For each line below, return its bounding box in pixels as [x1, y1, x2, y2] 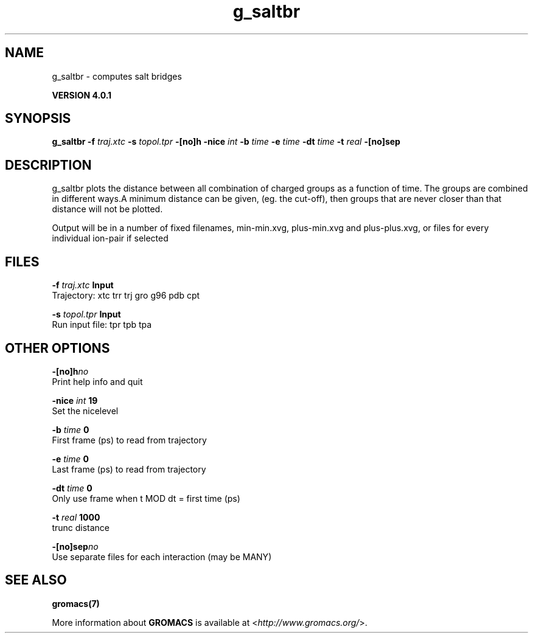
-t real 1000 [52, 511, 100, 522]
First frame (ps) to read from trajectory [52, 434, 207, 445]
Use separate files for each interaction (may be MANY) [52, 551, 272, 562]
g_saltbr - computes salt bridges [52, 71, 182, 81]
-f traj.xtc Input [52, 280, 114, 291]
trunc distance [52, 522, 110, 533]
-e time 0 [52, 453, 89, 464]
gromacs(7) [52, 598, 100, 609]
